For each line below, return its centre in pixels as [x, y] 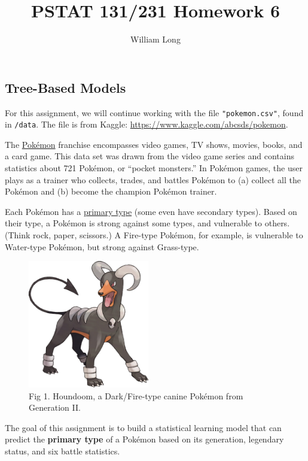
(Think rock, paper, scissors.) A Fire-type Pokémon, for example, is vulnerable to [154, 235]
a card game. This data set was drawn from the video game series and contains [150, 156]
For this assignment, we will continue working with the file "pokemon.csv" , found [154, 112]
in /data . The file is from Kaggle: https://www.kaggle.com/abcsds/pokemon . [147, 124]
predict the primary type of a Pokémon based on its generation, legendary [144, 439]
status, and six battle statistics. [62, 451]
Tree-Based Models [65, 87]
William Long [155, 39]
